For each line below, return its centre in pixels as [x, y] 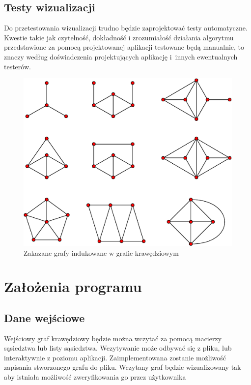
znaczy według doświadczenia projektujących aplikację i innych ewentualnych [121, 56]
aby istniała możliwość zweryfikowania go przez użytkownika [95, 377]
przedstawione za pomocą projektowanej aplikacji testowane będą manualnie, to [124, 47]
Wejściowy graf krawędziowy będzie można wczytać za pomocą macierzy [113, 338]
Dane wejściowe [44, 317]
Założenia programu [73, 286]
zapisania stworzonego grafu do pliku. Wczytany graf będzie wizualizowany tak [123, 367]
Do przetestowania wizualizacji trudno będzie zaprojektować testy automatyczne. [126, 28]
